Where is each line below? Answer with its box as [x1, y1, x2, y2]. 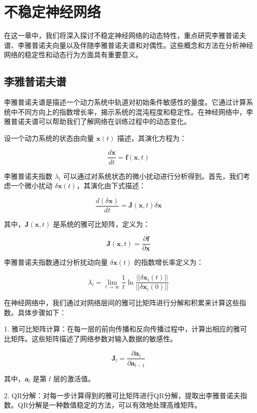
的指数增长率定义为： [134, 257, 204, 267]
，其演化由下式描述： [76, 180, 146, 191]
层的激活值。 [53, 373, 95, 383]
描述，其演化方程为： [117, 132, 187, 143]
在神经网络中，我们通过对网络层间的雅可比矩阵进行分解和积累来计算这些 [4, 297, 239, 308]
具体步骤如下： [17, 307, 66, 317]
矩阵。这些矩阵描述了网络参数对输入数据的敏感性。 [10, 333, 177, 343]
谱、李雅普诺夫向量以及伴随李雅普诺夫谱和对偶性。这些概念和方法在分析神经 [4, 40, 253, 50]
